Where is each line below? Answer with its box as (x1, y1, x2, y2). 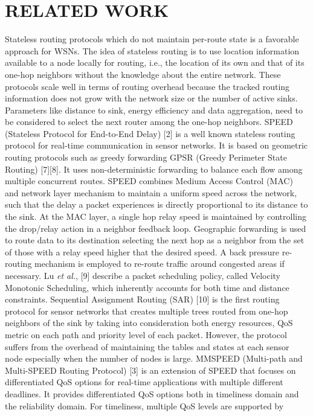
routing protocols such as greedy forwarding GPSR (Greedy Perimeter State (5, 151, 287, 164)
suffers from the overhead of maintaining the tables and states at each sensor (5, 340, 289, 353)
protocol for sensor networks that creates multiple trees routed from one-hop (5, 304, 288, 317)
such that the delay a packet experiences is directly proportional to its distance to (5, 198, 308, 211)
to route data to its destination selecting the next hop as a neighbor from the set (5, 234, 305, 246)
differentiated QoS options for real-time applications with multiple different (5, 376, 283, 388)
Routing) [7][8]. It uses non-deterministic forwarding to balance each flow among (5, 162, 303, 175)
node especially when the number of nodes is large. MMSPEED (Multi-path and (5, 352, 303, 365)
